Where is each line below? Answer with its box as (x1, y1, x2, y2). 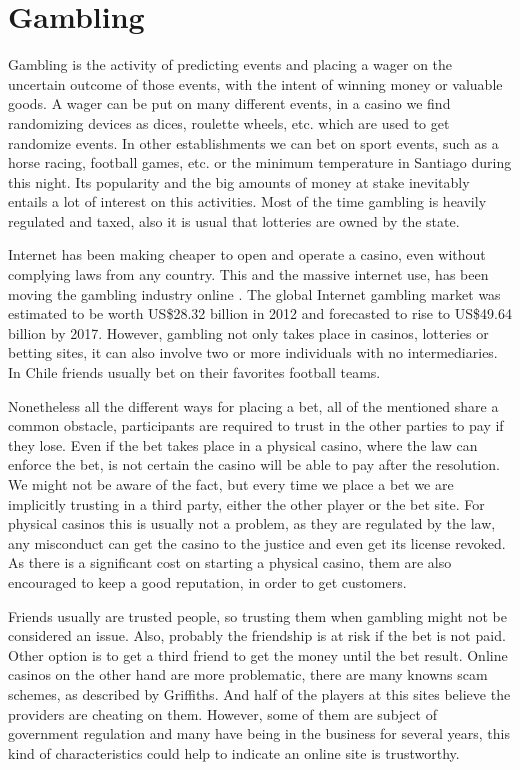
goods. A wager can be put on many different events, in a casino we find (8, 93, 451, 114)
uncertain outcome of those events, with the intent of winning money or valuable (8, 73, 503, 94)
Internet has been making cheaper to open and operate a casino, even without (8, 244, 486, 265)
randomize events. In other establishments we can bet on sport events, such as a (8, 132, 499, 153)
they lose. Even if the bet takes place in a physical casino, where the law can (8, 434, 478, 455)
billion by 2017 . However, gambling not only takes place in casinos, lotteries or (8, 322, 489, 343)
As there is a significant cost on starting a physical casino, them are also (8, 552, 452, 573)
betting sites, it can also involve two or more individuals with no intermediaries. (8, 342, 498, 363)
